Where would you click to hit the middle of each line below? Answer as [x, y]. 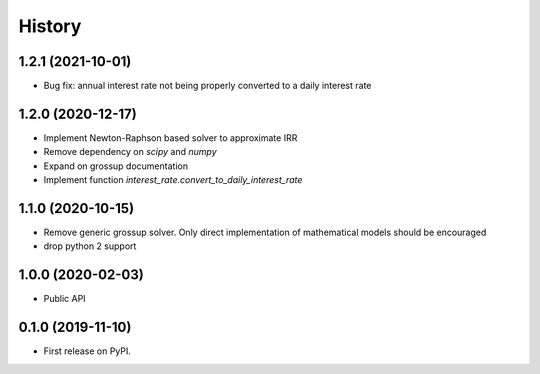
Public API [64, 299]
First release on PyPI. [87, 351]
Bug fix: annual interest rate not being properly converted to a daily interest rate [207, 86]
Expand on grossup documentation [116, 166]
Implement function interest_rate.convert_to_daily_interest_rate [173, 180]
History [50, 26]
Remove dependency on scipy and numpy [130, 152]
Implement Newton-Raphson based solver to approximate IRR [170, 137]
